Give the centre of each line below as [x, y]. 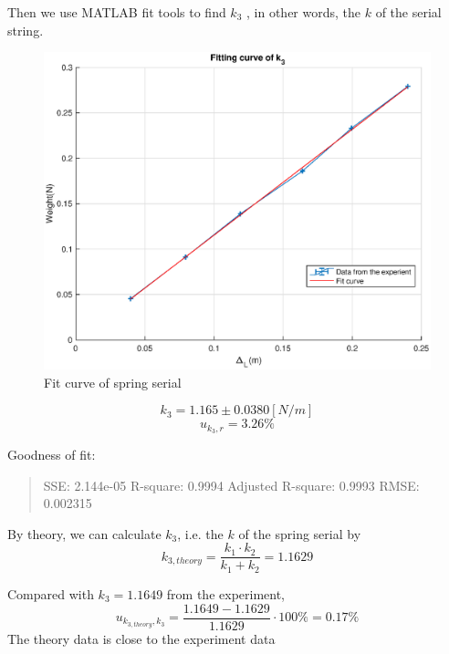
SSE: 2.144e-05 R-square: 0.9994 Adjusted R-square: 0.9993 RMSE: [231, 485]
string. [26, 30]
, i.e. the [200, 533]
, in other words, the [303, 12]
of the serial [408, 12]
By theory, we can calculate [84, 533]
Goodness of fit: [52, 455]
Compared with [51, 593]
